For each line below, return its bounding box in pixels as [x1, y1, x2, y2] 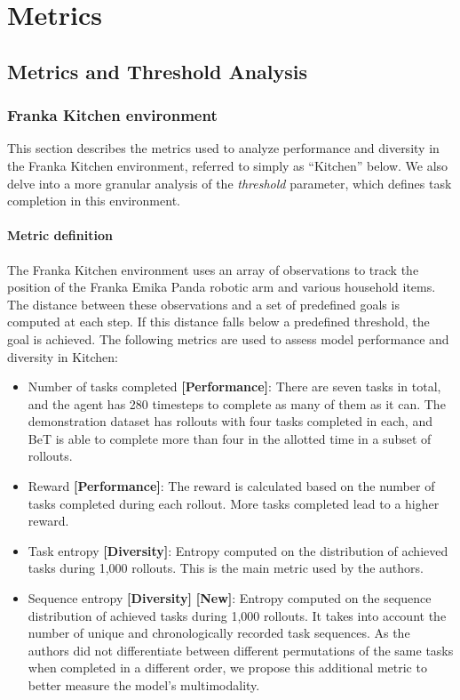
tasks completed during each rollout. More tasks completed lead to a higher [28, 494, 440, 512]
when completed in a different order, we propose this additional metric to [28, 658, 427, 677]
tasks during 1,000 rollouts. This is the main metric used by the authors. [28, 559, 424, 577]
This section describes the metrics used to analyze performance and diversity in [7, 139, 440, 157]
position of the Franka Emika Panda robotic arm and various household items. [7, 278, 436, 296]
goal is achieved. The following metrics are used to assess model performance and [7, 329, 449, 348]
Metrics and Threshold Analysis [7, 57, 308, 84]
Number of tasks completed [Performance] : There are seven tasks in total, [28, 377, 441, 396]
